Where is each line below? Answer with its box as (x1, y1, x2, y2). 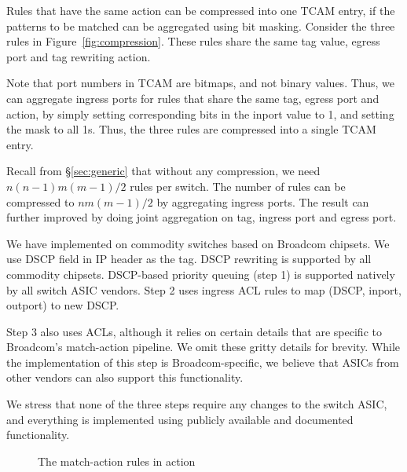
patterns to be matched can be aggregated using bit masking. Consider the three (6, 17, 395, 34)
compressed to (6, 193, 75, 210)
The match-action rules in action (38, 452, 196, 469)
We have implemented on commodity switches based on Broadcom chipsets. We (6, 235, 390, 251)
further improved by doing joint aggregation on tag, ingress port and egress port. (6, 209, 397, 225)
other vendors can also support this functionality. (6, 369, 244, 386)
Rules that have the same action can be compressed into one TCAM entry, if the (6, 2, 395, 18)
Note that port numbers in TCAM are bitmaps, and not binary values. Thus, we (6, 75, 394, 91)
